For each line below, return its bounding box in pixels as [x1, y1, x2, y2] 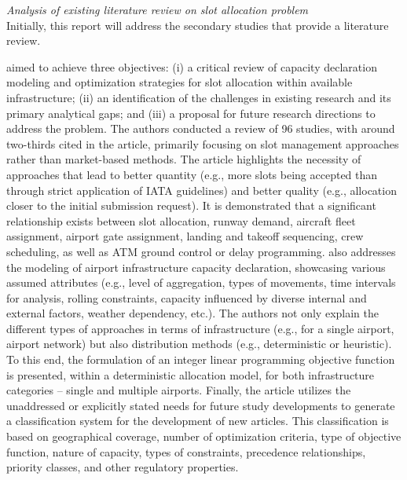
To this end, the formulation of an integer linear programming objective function [6, 351, 395, 368]
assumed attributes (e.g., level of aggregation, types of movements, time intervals [6, 274, 396, 291]
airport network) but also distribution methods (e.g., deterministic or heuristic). [6, 335, 392, 352]
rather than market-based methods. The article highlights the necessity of [6, 151, 361, 167]
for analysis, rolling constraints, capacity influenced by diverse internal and [6, 289, 367, 306]
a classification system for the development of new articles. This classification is [6, 412, 389, 429]
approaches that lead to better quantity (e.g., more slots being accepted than [6, 166, 378, 182]
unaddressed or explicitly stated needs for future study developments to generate [6, 397, 395, 413]
